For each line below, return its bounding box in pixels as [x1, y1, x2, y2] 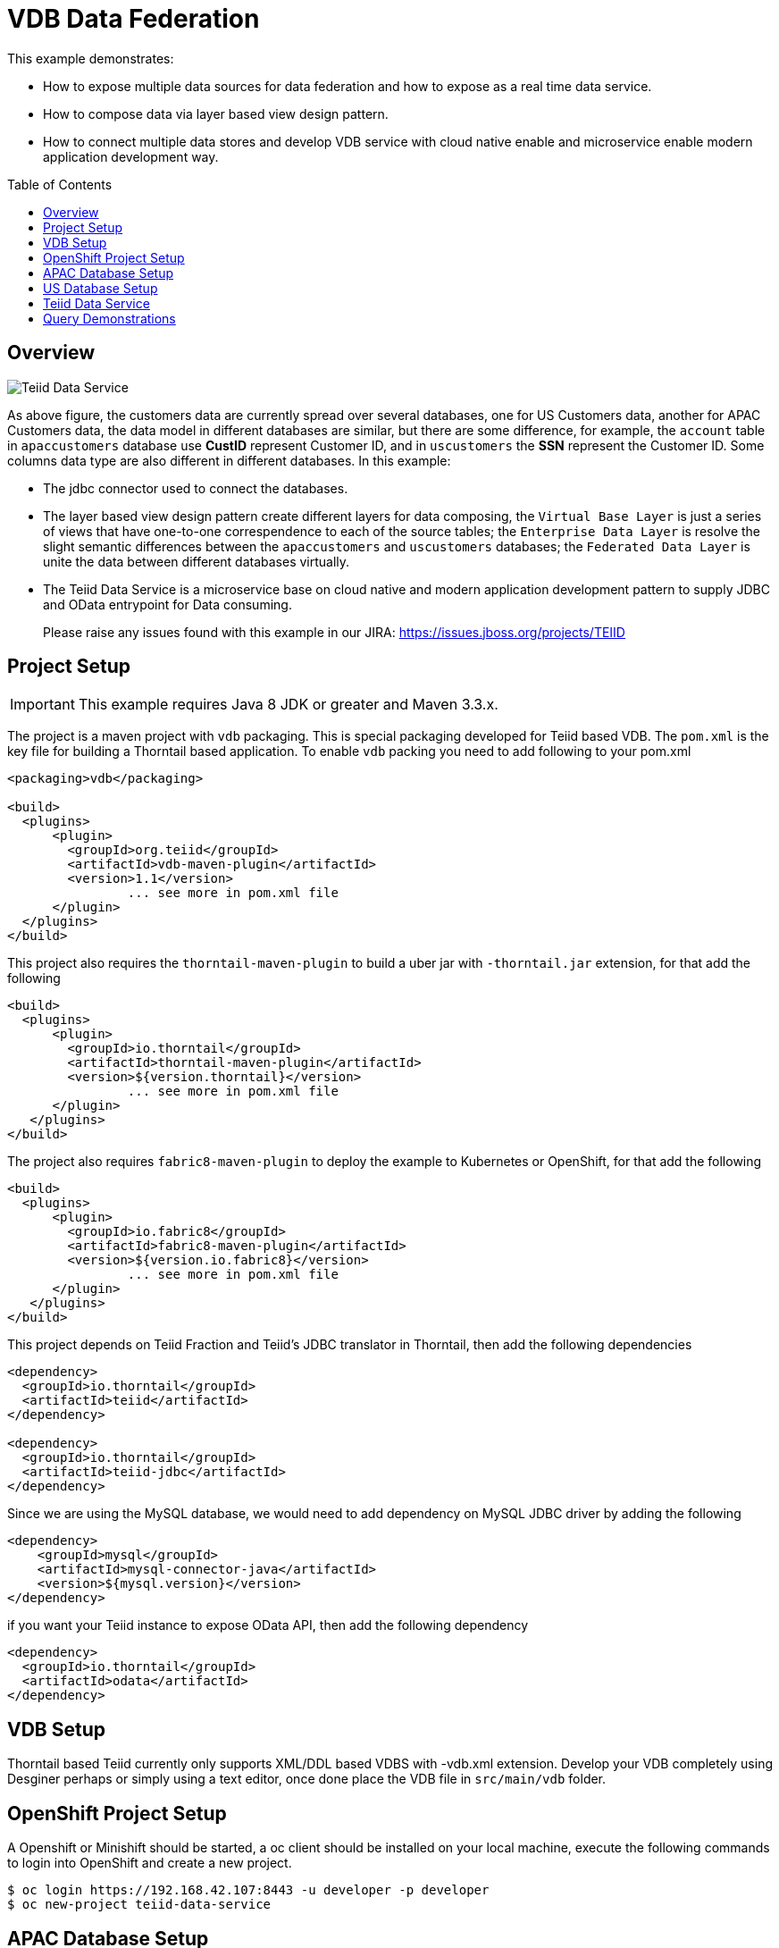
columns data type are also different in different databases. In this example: [7, 452, 451, 468]
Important [10, 695, 75, 714]
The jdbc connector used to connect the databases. [43, 480, 348, 496]
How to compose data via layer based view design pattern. [43, 105, 389, 122]
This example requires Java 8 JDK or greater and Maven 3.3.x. [78, 695, 498, 714]
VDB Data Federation [7, 4, 260, 34]
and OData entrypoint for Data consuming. [43, 596, 292, 612]
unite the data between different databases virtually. [43, 553, 350, 569]
